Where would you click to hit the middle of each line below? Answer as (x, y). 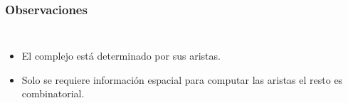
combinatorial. (53, 93)
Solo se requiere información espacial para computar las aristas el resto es (182, 79)
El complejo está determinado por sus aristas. (121, 56)
